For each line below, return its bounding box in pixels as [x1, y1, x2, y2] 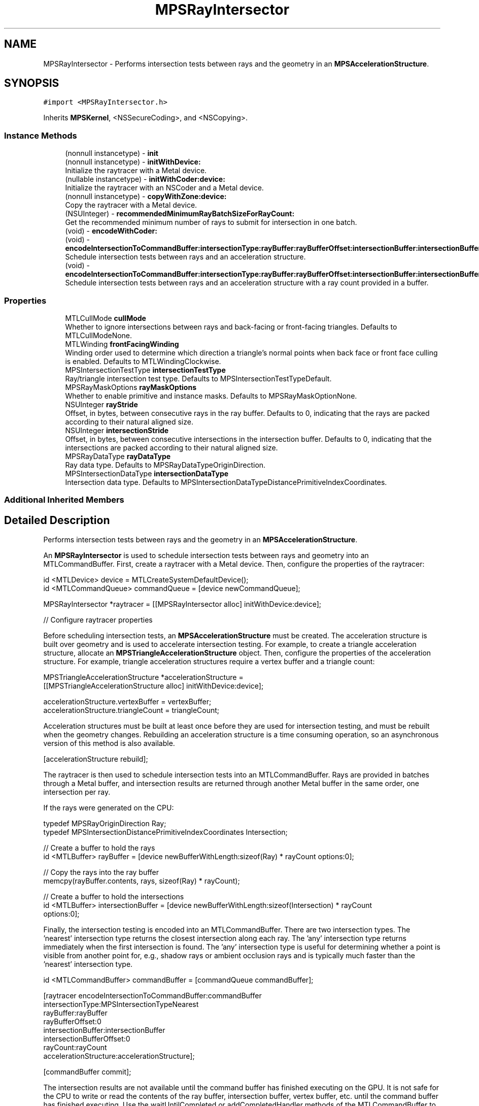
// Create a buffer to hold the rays [43, 843, 155, 853]
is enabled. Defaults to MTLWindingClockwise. [65, 356, 221, 366]
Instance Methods [4, 130, 77, 141]
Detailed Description [4, 513, 110, 527]
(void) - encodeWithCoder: [65, 226, 157, 236]
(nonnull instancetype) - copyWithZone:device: [65, 192, 227, 201]
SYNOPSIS [4, 77, 59, 90]
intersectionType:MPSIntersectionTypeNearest [43, 1000, 199, 1009]
